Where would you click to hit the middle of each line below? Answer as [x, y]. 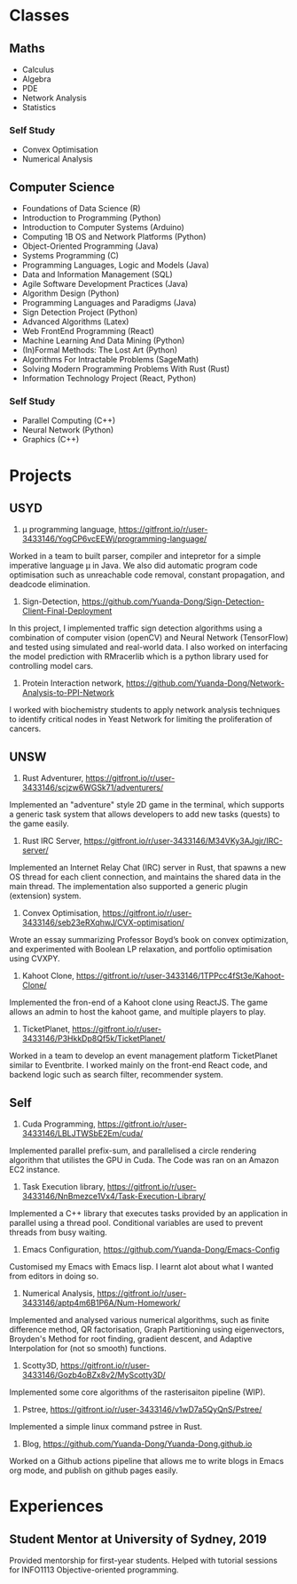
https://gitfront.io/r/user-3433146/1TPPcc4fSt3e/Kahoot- [181, 976]
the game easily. [39, 824]
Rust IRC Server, [52, 841]
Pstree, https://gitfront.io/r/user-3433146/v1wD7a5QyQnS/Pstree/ [142, 1410]
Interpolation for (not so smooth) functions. [88, 1349]
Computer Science [62, 187]
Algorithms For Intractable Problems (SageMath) [110, 360]
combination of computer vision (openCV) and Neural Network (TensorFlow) [149, 638]
